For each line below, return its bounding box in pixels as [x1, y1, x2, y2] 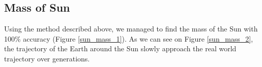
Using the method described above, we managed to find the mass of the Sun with [4, 23, 258, 34]
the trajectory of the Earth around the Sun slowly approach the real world [4, 43, 237, 54]
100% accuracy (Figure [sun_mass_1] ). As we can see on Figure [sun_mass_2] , [4, 33, 253, 44]
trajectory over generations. [4, 53, 90, 63]
